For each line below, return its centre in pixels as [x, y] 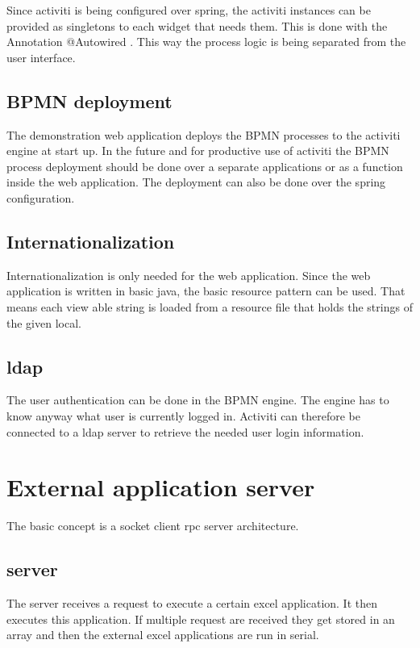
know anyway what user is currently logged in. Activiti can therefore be [184, 415]
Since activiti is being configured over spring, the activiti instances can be [189, 10]
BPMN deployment [89, 100]
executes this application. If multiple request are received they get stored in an [201, 619]
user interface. [41, 57]
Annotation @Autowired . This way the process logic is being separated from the [206, 42]
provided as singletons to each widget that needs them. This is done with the [197, 25]
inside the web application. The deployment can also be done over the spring [196, 182]
